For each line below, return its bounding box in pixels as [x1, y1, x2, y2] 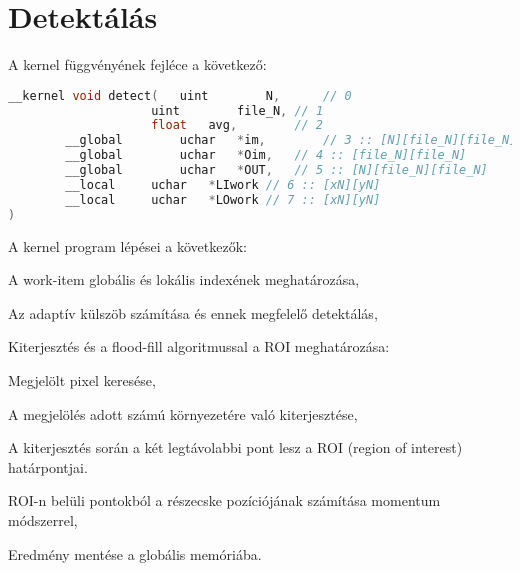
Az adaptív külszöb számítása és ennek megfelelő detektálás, [8, 302, 378, 323]
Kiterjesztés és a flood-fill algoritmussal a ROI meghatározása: [8, 336, 390, 357]
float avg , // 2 [151, 118, 324, 133]
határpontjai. [8, 456, 88, 477]
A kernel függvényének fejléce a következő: [8, 54, 267, 75]
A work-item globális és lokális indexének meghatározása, [8, 269, 360, 290]
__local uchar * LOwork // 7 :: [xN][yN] [65, 192, 381, 207]
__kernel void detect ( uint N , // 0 [8, 88, 352, 103]
